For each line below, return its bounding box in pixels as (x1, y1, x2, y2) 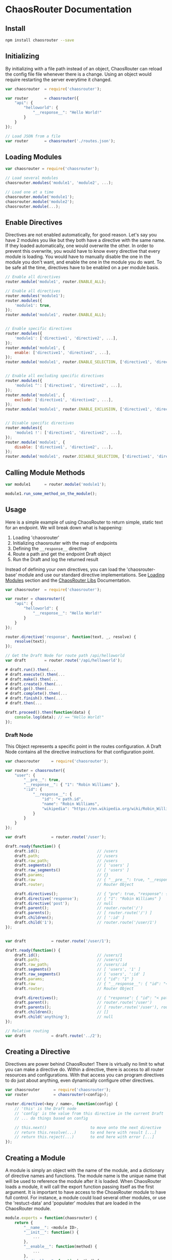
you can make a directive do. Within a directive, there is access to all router (5, 1066, 164, 1072)
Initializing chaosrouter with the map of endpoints (12, 540, 118, 546)
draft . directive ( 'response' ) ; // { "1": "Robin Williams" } (14, 896, 161, 901)
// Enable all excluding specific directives (5, 374, 104, 379)
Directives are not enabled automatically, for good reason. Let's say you (5, 232, 157, 238)
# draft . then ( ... (5, 700, 42, 706)
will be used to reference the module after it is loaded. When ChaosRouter (5, 1178, 162, 1184)
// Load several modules (5, 176, 58, 181)
